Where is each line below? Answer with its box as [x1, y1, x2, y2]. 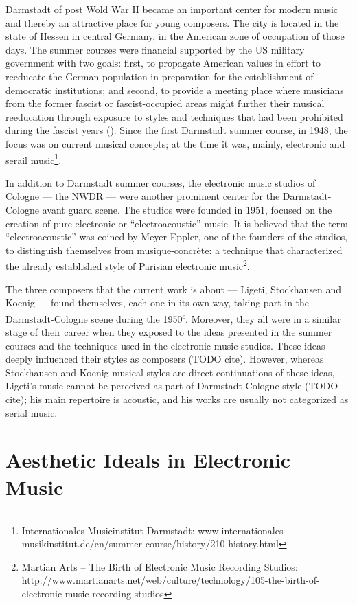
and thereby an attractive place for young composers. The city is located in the [5, 15, 339, 30]
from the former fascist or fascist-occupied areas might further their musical [5, 96, 325, 111]
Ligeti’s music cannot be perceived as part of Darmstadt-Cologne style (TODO [5, 378, 338, 393]
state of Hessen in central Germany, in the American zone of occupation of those [5, 29, 345, 43]
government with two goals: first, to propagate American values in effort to [5, 56, 321, 70]
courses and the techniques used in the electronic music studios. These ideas [5, 338, 325, 352]
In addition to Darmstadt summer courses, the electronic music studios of [5, 175, 316, 190]
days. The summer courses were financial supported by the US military [5, 42, 305, 56]
